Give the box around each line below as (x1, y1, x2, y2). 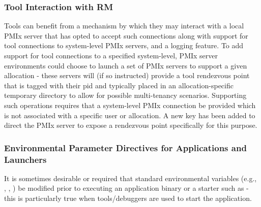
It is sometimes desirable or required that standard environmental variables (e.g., (4, 172, 257, 183)
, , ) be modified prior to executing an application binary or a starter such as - (4, 183, 249, 193)
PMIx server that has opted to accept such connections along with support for (4, 30, 248, 41)
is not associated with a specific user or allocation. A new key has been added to (4, 110, 255, 120)
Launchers (4, 153, 47, 165)
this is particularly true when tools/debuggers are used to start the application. (4, 193, 252, 203)
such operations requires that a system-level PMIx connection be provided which (4, 99, 256, 110)
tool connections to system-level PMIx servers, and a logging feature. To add (4, 40, 244, 51)
